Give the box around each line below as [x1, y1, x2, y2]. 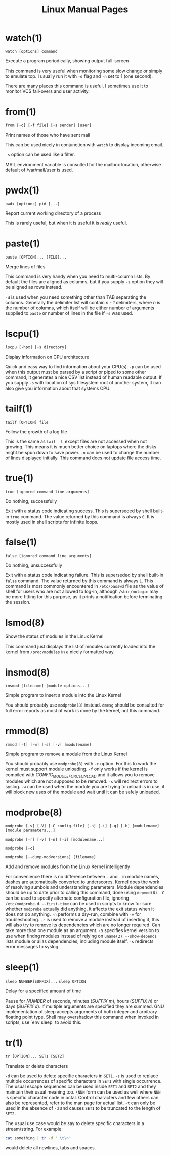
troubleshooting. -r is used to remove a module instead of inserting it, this [5, 917, 159, 923]
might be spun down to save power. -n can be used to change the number [5, 449, 160, 455]
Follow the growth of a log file [5, 428, 67, 435]
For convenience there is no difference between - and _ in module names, [5, 874, 160, 880]
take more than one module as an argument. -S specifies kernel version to [5, 927, 159, 934]
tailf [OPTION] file [5, 420, 49, 425]
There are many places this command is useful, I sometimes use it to [5, 83, 148, 89]
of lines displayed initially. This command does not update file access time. [5, 455, 161, 461]
